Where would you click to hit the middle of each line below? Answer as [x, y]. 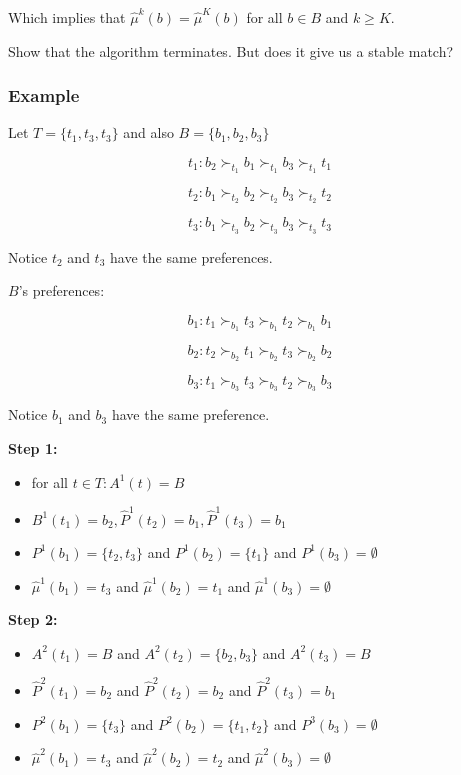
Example [44, 95]
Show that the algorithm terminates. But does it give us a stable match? [231, 50]
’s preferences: [61, 290]
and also [148, 132]
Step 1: [33, 448]
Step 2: [33, 619]
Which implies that [67, 17]
